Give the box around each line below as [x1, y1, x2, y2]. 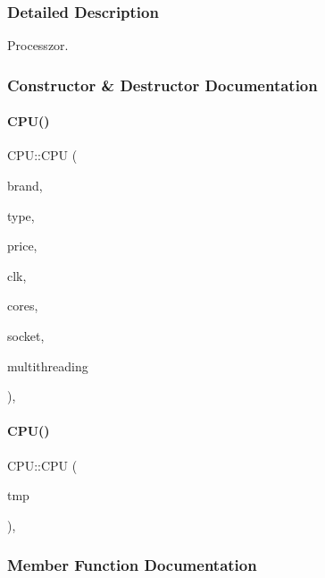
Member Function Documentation [7, 554, 257, 576]
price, [7, 236, 37, 255]
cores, [7, 296, 38, 315]
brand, [7, 176, 43, 195]
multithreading [7, 356, 88, 375]
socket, [7, 327, 45, 345]
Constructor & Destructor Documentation [7, 73, 318, 96]
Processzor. [7, 36, 69, 55]
